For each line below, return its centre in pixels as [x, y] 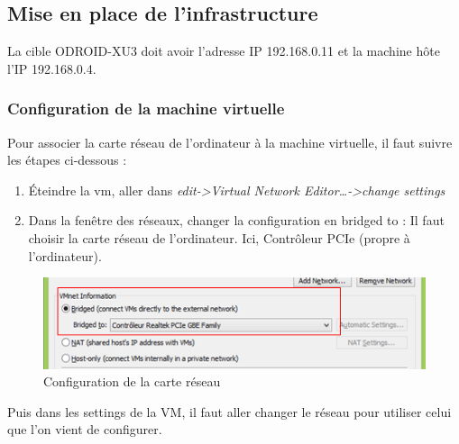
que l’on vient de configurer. [85, 429]
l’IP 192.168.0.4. [52, 68]
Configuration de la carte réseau [132, 381]
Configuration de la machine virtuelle [146, 109]
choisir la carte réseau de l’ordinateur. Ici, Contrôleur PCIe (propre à [219, 237]
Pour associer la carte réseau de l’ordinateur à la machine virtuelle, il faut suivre [230, 142]
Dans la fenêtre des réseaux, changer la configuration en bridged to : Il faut [236, 220]
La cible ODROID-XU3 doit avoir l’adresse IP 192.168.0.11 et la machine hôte [224, 51]
